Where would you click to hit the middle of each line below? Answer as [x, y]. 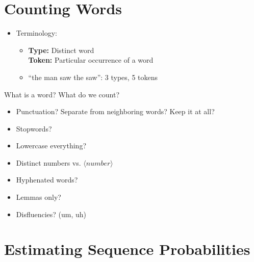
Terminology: [36, 33]
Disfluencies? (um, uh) [51, 214]
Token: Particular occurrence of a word [91, 60]
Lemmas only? [39, 197]
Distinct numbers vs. [48, 162]
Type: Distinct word [61, 50]
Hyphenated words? [47, 180]
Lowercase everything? [51, 146]
